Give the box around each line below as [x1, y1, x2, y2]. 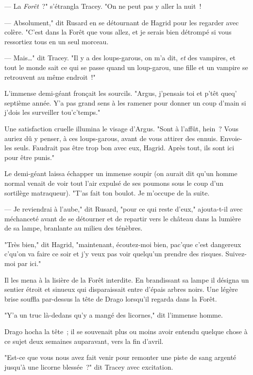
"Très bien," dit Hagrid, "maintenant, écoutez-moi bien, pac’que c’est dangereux [4, 239, 241, 249]
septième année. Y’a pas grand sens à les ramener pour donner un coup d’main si [4, 97, 246, 107]
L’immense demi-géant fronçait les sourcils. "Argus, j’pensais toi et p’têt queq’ [4, 88, 237, 98]
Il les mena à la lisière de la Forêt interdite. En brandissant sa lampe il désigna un [4, 274, 249, 285]
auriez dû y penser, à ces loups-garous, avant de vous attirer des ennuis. [4, 133, 218, 143]
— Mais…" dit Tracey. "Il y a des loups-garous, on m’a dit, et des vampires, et [4, 53, 236, 63]
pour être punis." [4, 152, 55, 162]
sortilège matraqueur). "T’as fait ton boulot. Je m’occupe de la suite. [4, 187, 210, 197]
